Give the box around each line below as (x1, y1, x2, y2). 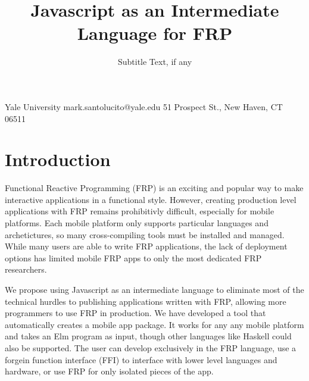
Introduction (5, 147, 111, 171)
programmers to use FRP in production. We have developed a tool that (5, 307, 266, 319)
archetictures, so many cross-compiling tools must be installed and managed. (5, 228, 285, 241)
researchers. (5, 263, 47, 276)
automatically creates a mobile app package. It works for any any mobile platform (5, 318, 304, 330)
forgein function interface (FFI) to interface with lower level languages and (5, 353, 277, 366)
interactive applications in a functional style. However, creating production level (5, 193, 296, 205)
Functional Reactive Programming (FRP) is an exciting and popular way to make (5, 182, 304, 194)
